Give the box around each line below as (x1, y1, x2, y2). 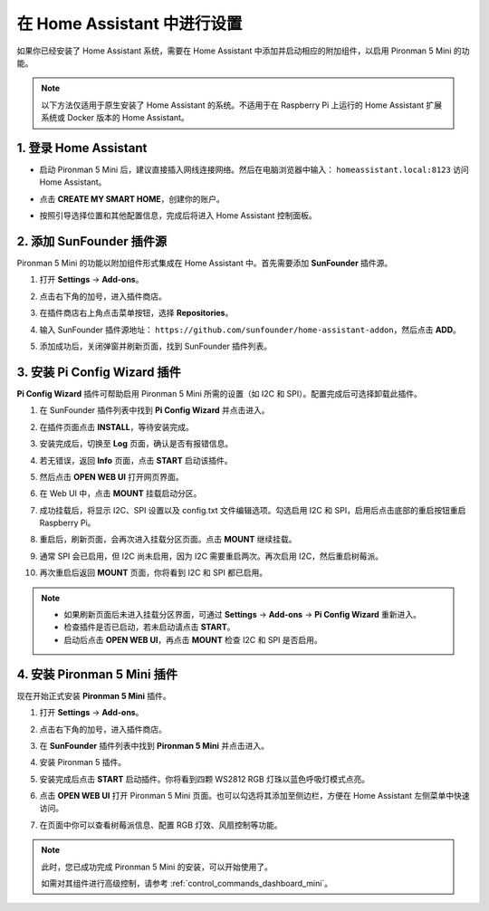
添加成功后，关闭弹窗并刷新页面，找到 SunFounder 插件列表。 (39, 340, 273, 352)
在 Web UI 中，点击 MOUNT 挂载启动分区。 (39, 488, 202, 499)
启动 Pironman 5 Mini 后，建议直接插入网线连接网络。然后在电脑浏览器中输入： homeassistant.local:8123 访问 (39, 164, 470, 176)
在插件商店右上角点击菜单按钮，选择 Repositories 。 (39, 308, 234, 319)
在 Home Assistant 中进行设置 (16, 14, 243, 34)
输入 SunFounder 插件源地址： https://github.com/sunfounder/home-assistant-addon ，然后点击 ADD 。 (39, 324, 462, 335)
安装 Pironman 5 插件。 (39, 757, 127, 768)
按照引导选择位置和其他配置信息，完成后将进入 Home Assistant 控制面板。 (39, 210, 317, 221)
